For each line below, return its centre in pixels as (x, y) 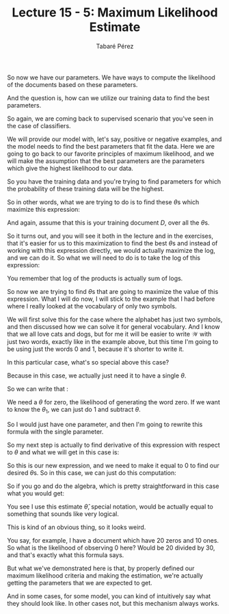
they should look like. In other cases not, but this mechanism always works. (113, 603)
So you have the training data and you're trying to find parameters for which (114, 181)
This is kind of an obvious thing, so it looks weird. (77, 527)
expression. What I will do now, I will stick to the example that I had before (111, 299)
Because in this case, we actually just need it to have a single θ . (97, 376)
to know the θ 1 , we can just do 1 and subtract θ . (74, 410)
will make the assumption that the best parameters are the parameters (106, 161)
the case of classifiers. (39, 125)
